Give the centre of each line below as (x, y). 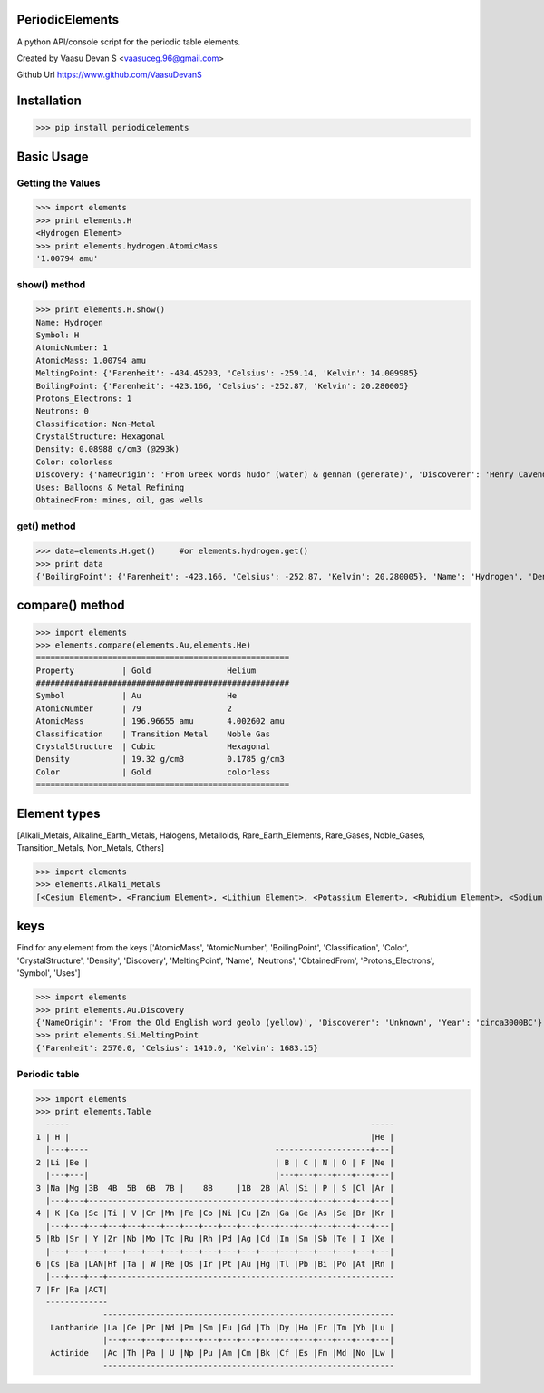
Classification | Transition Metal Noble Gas (153, 734)
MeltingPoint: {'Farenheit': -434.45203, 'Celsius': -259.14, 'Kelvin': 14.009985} (227, 373)
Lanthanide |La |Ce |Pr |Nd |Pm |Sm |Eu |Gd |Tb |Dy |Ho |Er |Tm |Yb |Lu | (222, 1327)
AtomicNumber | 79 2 (134, 708)
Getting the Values (58, 183)
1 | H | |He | (215, 1137)
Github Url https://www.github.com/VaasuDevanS (110, 75)
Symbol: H (58, 335)
